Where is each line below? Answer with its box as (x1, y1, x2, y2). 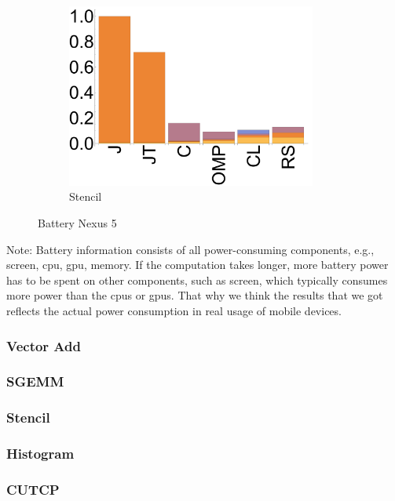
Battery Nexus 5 (38, 215, 117, 231)
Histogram (6, 444, 75, 463)
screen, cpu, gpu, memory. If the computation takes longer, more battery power (6, 256, 389, 273)
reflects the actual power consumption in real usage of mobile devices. (6, 303, 342, 319)
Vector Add (6, 336, 81, 355)
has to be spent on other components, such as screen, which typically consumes (6, 271, 388, 288)
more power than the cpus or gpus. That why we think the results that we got (6, 287, 383, 303)
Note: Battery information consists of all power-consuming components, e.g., (6, 241, 375, 257)
